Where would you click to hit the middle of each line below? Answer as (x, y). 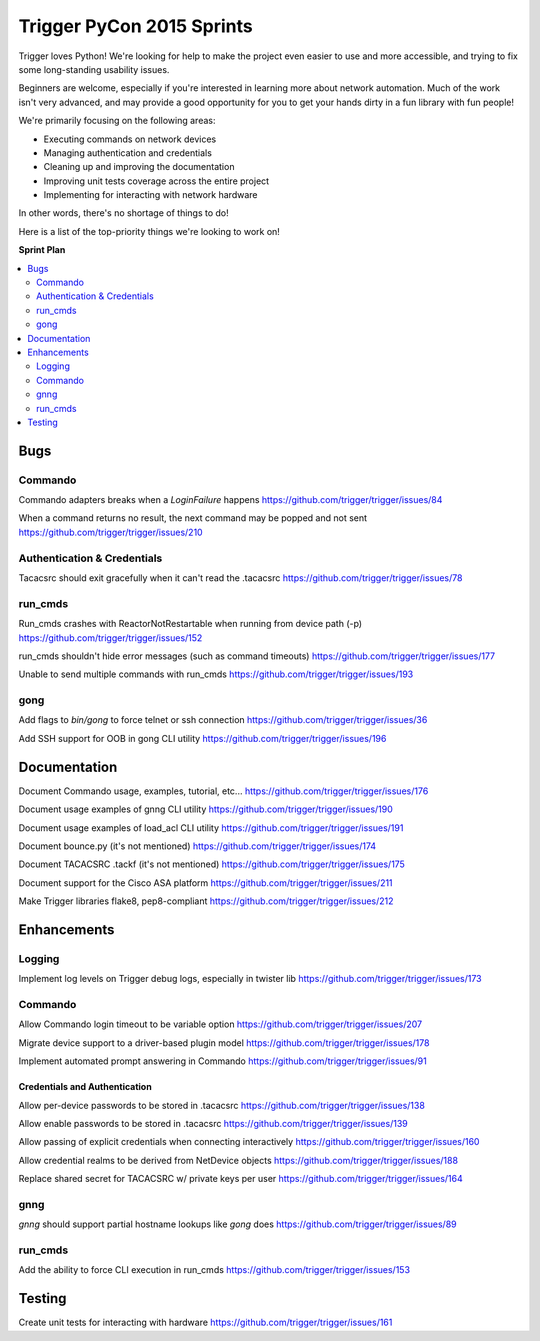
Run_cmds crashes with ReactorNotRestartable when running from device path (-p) (190, 624)
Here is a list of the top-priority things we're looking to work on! (149, 231)
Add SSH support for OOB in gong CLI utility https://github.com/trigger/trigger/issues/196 (202, 738)
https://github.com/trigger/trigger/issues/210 (111, 532)
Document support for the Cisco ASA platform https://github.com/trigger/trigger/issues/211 (206, 882)
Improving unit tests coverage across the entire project (156, 181)
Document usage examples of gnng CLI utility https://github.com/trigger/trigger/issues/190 (206, 809)
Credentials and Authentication (85, 1087)
